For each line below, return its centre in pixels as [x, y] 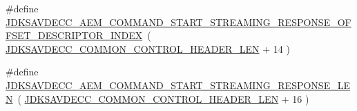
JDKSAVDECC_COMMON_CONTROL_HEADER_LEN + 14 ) [148, 48]
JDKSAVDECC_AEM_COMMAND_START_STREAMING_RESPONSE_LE [178, 85]
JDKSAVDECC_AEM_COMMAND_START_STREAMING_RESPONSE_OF [178, 22]
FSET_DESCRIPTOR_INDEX [74, 35]
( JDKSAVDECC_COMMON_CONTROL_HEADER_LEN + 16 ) [163, 98]
